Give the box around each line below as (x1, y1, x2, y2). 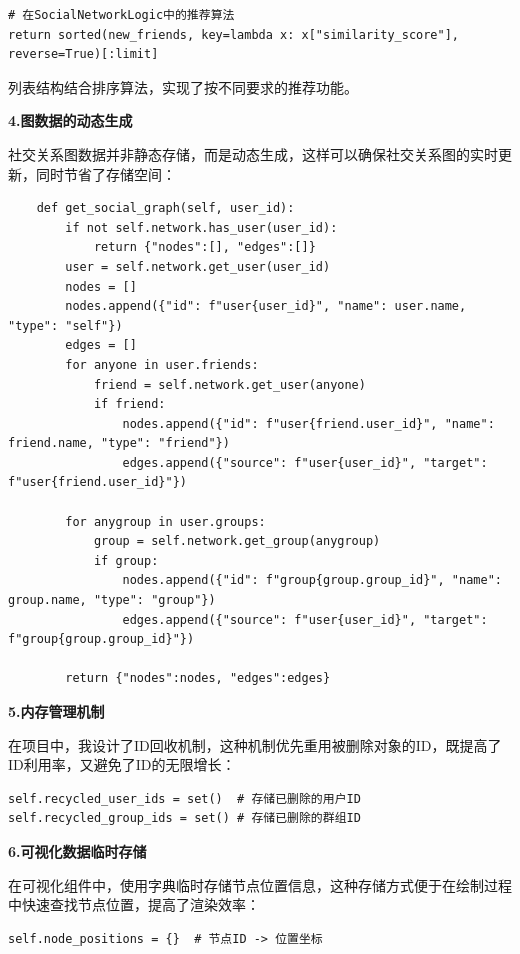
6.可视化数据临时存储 (8, 840, 147, 861)
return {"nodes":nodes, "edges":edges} (65, 671, 331, 686)
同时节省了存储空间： (35, 163, 176, 184)
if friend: (93, 397, 166, 412)
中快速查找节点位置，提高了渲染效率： (8, 894, 260, 915)
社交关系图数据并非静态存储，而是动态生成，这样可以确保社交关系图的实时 (8, 143, 498, 164)
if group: (93, 553, 159, 568)
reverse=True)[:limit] (8, 47, 159, 62)
